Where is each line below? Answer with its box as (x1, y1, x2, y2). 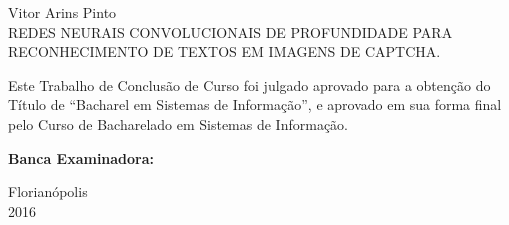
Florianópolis (8, 181, 88, 202)
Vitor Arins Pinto (8, 2, 117, 22)
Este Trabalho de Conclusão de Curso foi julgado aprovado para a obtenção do (8, 74, 491, 95)
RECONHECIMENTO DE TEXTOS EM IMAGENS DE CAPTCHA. (8, 41, 441, 62)
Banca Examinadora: (8, 147, 155, 168)
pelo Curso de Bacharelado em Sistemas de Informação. (8, 113, 349, 134)
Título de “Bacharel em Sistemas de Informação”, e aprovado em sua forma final (8, 94, 502, 115)
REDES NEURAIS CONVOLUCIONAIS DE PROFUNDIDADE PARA (8, 21, 453, 42)
